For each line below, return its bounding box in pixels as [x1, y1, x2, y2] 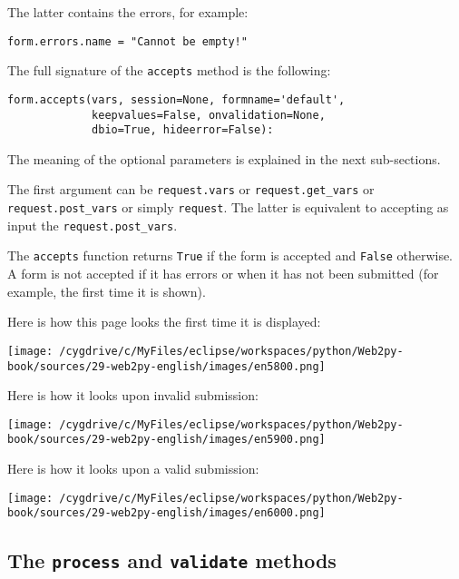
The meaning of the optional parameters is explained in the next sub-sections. [7, 149, 441, 168]
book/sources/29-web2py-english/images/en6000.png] [7, 506, 326, 520]
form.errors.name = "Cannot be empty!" [7, 34, 248, 48]
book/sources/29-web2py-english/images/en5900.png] [7, 433, 326, 447]
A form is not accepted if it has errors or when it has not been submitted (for [7, 264, 439, 283]
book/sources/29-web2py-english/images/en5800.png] [7, 359, 326, 373]
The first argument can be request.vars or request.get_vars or [7, 180, 375, 199]
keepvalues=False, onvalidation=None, [92, 108, 326, 122]
